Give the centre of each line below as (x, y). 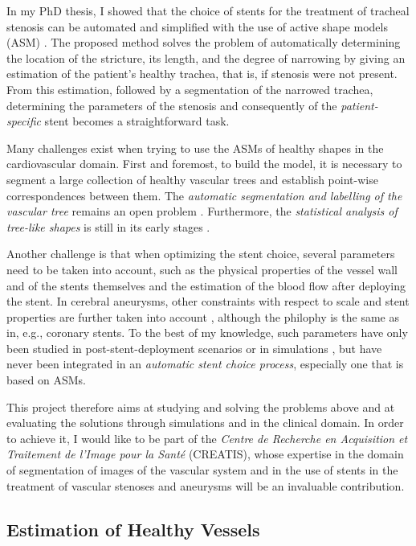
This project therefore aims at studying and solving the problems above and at (201, 406)
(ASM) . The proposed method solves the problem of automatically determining (204, 42)
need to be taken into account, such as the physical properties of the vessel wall (202, 269)
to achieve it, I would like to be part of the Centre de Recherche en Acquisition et (207, 438)
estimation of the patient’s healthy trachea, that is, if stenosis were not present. (202, 74)
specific (24, 121)
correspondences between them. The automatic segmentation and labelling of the (204, 195)
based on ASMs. (46, 380)
